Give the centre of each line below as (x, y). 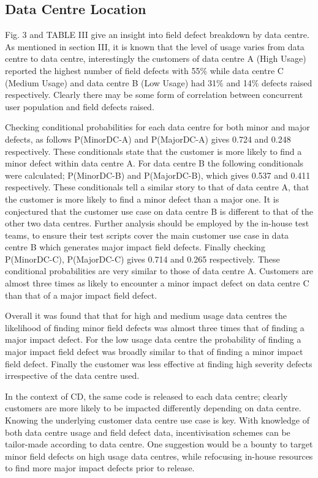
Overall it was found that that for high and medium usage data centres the (146, 316)
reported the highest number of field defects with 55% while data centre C (144, 70)
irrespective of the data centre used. (72, 375)
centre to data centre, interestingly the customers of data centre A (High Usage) (156, 58)
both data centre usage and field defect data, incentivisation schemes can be (148, 432)
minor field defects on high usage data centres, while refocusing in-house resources (159, 456)
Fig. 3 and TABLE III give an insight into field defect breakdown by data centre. (157, 35)
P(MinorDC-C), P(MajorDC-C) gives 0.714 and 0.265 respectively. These (142, 259)
